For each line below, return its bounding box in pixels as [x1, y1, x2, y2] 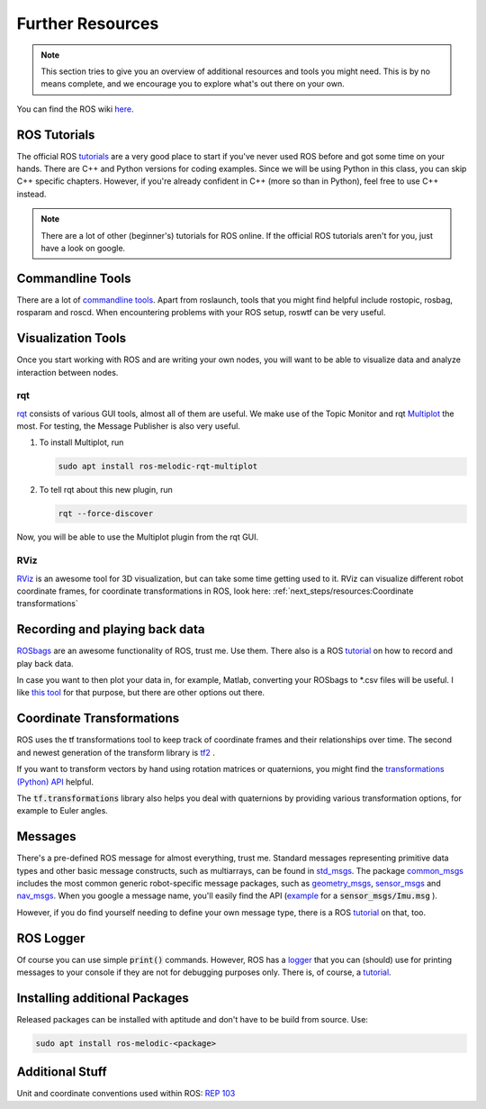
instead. [16, 188, 47, 199]
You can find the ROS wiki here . [16, 104, 134, 114]
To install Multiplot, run [39, 437, 124, 448]
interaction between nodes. [16, 367, 119, 377]
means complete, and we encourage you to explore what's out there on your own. [40, 78, 346, 89]
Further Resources [16, 14, 159, 33]
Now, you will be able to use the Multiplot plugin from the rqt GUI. [16, 532, 259, 542]
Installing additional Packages [16, 990, 189, 1005]
